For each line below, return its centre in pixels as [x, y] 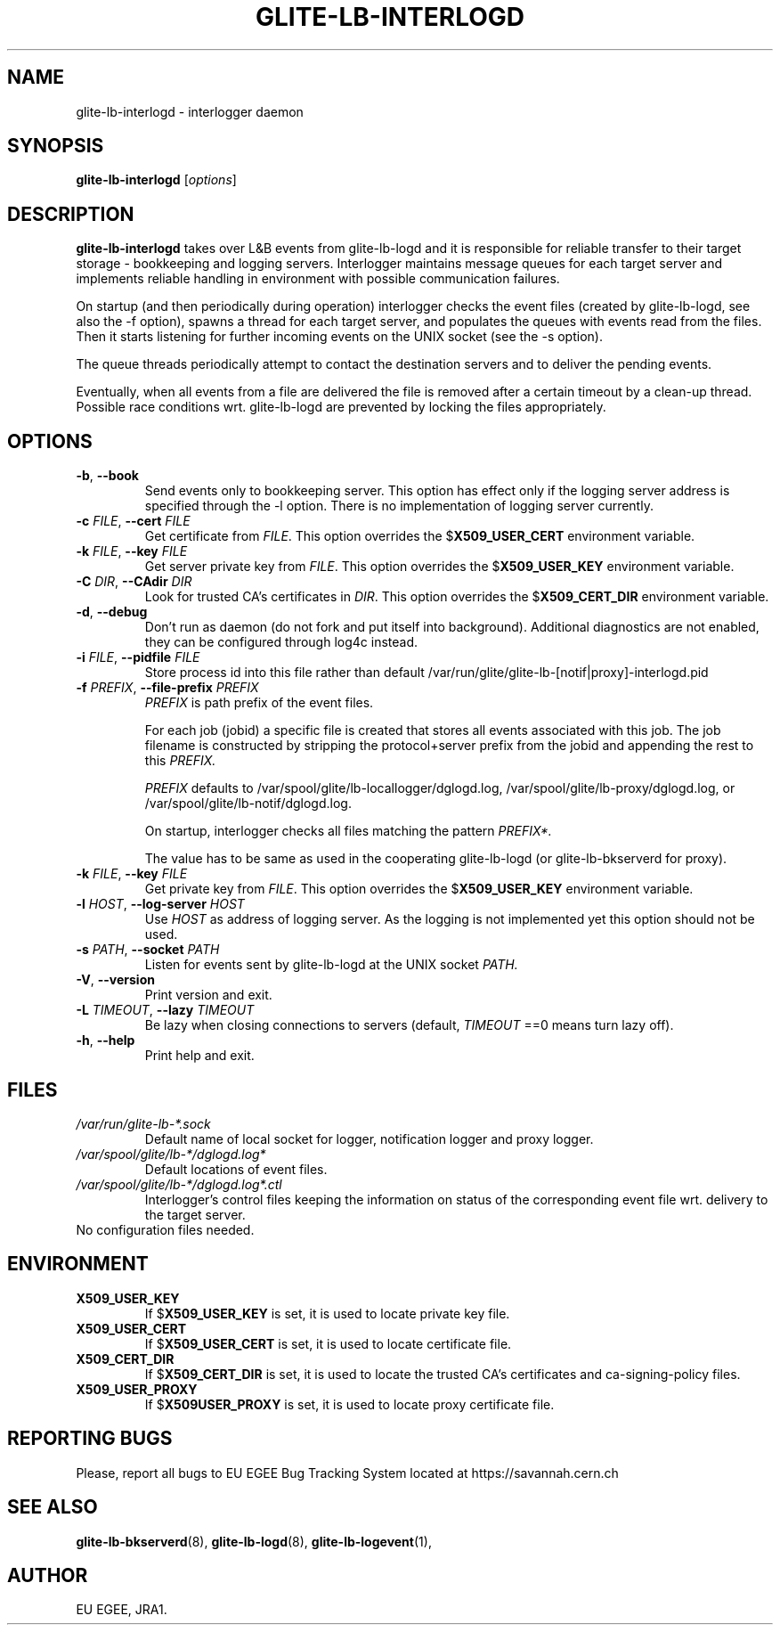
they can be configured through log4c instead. [281, 642]
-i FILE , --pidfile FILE [138, 657]
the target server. [195, 1214]
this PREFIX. [180, 761]
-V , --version [115, 980]
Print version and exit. [208, 995]
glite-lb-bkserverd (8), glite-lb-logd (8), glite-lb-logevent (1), [254, 1541]
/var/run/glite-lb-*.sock [143, 1123]
